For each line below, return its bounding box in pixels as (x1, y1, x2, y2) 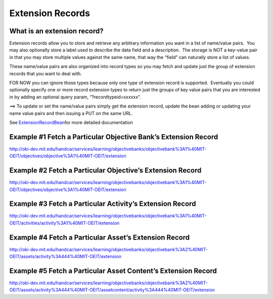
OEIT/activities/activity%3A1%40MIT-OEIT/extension (9, 220, 120, 226)
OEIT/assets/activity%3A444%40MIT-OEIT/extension (9, 254, 121, 260)
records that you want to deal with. (9, 71, 82, 77)
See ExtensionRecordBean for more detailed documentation (9, 119, 133, 126)
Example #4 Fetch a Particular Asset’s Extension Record (9, 233, 190, 242)
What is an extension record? (9, 27, 104, 35)
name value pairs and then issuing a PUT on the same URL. (9, 110, 133, 116)
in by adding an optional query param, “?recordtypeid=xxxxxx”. (9, 94, 141, 100)
